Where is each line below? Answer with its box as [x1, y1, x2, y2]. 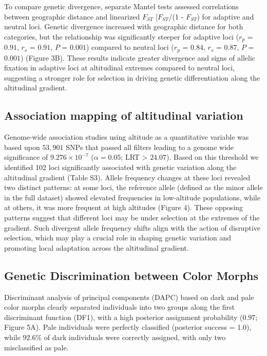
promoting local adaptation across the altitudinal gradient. [4, 242, 189, 253]
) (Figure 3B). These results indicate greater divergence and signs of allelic [20, 52, 256, 63]
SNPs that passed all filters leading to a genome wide [66, 141, 234, 152]
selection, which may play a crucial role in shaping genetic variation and [4, 232, 232, 243]
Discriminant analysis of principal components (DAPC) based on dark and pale [4, 291, 254, 302]
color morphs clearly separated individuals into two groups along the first [4, 302, 235, 312]
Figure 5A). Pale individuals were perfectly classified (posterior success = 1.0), [4, 322, 252, 332]
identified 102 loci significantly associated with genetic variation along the [4, 162, 237, 173]
